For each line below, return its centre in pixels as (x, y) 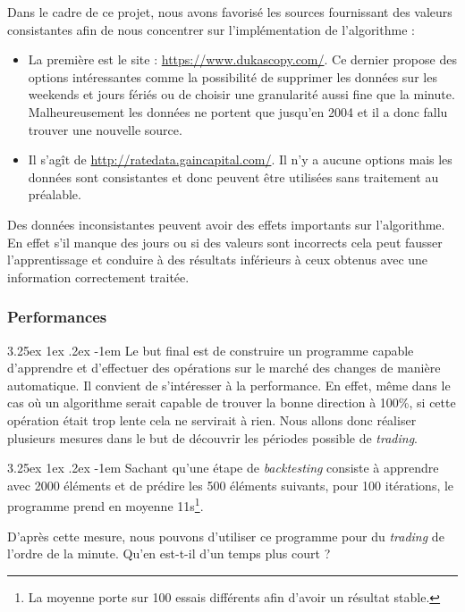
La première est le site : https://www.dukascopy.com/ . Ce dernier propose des (242, 59)
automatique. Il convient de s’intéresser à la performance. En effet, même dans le (229, 385)
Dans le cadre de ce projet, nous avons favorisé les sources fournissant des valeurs (230, 12)
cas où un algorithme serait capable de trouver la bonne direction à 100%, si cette (232, 402)
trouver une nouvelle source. (105, 129)
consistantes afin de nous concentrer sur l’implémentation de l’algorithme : (211, 29)
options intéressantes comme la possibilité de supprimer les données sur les (232, 76)
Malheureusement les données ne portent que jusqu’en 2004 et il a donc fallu (238, 111)
